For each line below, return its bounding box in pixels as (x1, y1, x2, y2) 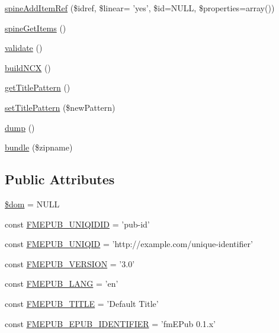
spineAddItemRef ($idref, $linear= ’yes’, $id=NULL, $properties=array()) (5, 2, 275, 14)
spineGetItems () (5, 21, 66, 34)
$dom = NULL (5, 197, 60, 210)
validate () (5, 41, 43, 54)
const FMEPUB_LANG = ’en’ (5, 277, 118, 290)
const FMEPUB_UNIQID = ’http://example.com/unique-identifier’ (5, 238, 253, 250)
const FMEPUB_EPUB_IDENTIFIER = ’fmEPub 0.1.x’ (5, 317, 216, 329)
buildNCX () (5, 61, 51, 73)
